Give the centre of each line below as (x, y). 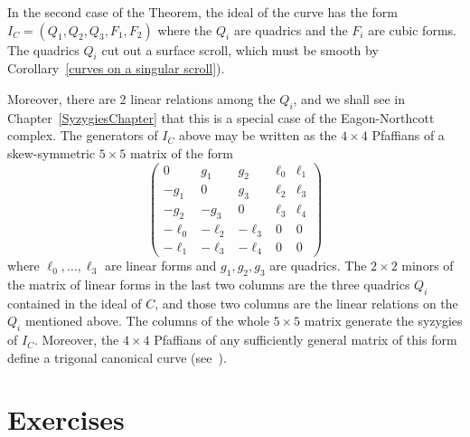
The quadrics (43, 49)
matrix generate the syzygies (383, 321)
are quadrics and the (291, 29)
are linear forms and (160, 266)
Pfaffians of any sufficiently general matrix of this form (305, 340)
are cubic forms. (412, 29)
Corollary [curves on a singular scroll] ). (116, 68)
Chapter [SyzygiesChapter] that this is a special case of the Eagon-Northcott (221, 117)
